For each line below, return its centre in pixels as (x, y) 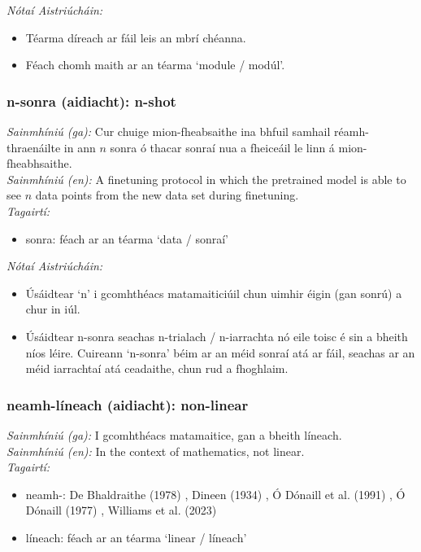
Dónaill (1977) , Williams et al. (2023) (121, 510)
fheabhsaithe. (39, 163)
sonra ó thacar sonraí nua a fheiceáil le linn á (222, 147)
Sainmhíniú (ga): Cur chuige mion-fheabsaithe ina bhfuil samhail (169, 131)
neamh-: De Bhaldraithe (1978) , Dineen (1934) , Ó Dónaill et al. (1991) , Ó (215, 494)
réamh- (352, 131)
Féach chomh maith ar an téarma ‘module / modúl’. (155, 65)
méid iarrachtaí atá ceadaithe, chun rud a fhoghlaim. (157, 368)
